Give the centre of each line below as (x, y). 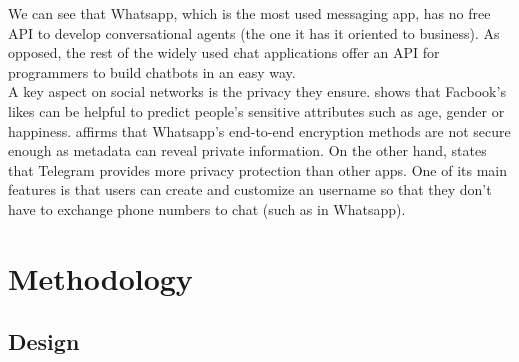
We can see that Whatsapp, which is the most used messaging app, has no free (249, 13)
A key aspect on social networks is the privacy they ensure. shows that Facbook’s (257, 91)
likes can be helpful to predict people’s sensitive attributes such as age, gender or (256, 110)
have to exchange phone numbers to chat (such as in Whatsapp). (207, 208)
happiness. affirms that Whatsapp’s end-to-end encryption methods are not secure (259, 130)
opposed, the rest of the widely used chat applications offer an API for (224, 52)
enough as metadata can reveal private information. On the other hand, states (247, 150)
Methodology (100, 277)
